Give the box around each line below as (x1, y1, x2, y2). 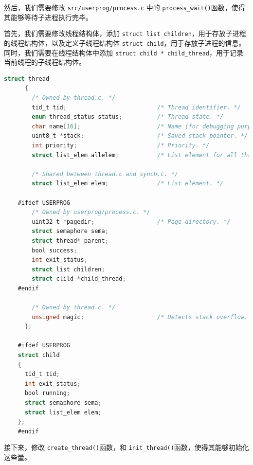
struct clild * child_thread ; (32, 275, 126, 283)
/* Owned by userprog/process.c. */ (32, 209, 150, 216)
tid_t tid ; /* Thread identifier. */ (32, 104, 241, 111)
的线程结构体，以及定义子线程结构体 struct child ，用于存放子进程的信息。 (4, 37, 246, 48)
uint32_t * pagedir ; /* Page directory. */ (32, 218, 231, 225)
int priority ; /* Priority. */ (32, 142, 210, 149)
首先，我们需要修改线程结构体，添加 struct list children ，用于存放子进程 (4, 28, 246, 38)
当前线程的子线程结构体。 (4, 57, 86, 67)
